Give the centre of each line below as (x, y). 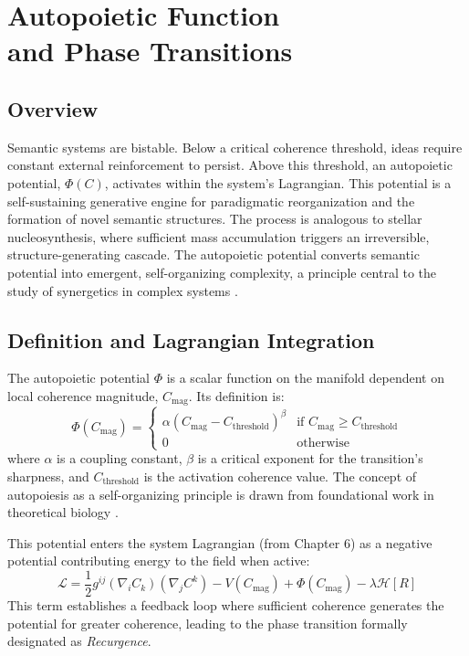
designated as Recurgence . (79, 641)
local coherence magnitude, (83, 395)
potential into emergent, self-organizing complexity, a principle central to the (222, 272)
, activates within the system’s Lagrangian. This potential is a (278, 182)
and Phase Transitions (150, 51)
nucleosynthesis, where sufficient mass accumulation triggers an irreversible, (219, 236)
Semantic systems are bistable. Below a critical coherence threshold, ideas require (235, 147)
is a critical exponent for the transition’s (310, 458)
